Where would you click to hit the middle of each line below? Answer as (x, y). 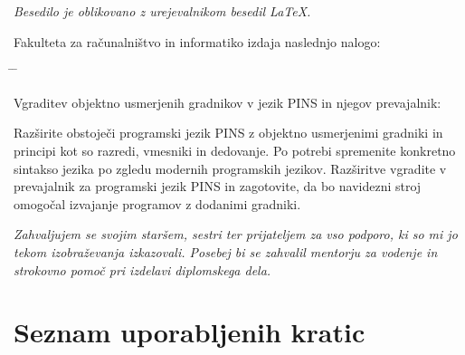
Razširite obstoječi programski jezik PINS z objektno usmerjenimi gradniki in (228, 133)
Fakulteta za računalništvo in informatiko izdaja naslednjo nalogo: (197, 41)
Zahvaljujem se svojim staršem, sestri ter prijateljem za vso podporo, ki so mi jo (236, 234)
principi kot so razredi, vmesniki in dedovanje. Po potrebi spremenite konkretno (235, 150)
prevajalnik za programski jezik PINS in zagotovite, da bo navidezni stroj (218, 186)
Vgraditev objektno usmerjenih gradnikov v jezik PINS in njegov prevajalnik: (228, 102)
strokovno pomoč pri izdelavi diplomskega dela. (142, 269)
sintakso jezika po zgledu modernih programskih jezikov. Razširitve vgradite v (230, 168)
